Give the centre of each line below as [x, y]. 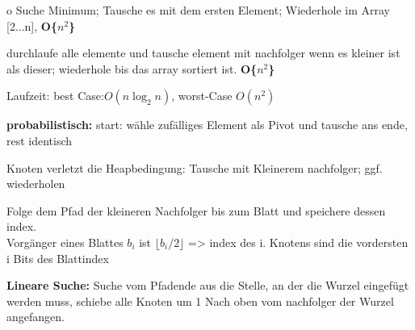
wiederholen [36, 184]
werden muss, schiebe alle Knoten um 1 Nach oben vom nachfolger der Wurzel [200, 301]
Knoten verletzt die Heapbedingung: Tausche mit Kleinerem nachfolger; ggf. [195, 167]
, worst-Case [202, 96]
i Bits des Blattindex [58, 258]
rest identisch [40, 140]
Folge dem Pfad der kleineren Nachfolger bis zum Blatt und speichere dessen [196, 210]
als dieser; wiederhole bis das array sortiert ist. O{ [132, 68]
